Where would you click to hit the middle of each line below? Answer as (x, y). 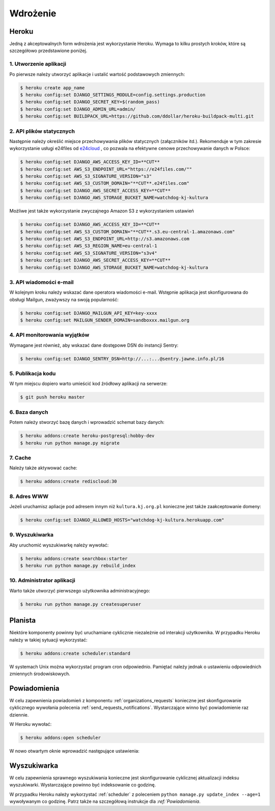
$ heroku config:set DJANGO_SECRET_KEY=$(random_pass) (90, 102)
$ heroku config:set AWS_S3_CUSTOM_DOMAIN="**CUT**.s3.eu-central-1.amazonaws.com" (128, 232)
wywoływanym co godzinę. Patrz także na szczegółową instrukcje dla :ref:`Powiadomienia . (105, 801)
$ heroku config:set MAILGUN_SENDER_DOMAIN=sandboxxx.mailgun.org (105, 320)
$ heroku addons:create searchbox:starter (74, 558)
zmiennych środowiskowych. (40, 674)
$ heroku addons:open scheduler (61, 738)
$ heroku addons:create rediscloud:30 (68, 482)
